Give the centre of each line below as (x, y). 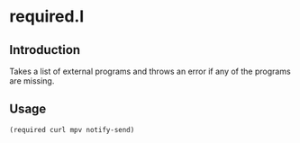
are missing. (32, 81)
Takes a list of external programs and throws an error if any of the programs (150, 71)
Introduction (45, 50)
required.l (47, 17)
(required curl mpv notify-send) (72, 130)
